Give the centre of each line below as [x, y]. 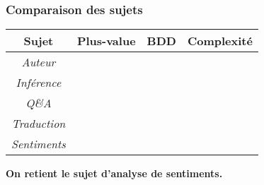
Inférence [39, 83]
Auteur [39, 62]
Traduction [39, 124]
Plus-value [106, 41]
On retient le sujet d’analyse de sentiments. [114, 173]
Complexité [220, 41]
